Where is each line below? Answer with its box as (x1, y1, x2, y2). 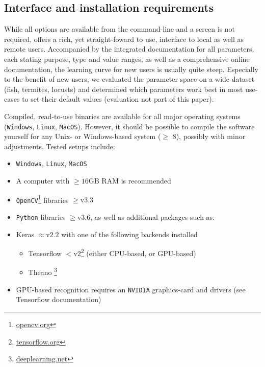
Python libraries (16, 211, 66, 222)
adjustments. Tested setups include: (4, 141, 115, 151)
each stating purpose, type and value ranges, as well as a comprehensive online (4, 53, 250, 64)
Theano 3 (28, 265, 57, 278)
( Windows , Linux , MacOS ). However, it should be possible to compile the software (4, 121, 255, 131)
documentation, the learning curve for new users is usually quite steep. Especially (4, 63, 258, 74)
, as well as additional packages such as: (90, 211, 215, 222)
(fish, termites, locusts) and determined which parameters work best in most (4, 83, 243, 94)
